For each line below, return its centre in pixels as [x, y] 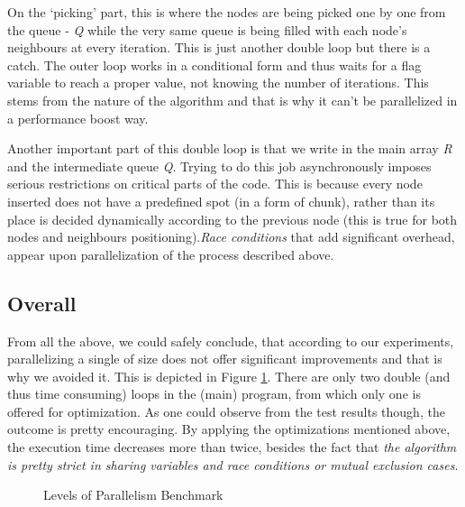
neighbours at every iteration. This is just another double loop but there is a [219, 47]
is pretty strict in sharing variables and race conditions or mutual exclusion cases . [233, 464]
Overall [42, 303]
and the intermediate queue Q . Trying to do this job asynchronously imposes [219, 166]
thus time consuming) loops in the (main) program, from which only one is [214, 394]
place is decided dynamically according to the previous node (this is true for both [232, 219]
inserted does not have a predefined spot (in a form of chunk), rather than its [221, 201]
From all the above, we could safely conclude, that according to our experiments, [231, 341]
